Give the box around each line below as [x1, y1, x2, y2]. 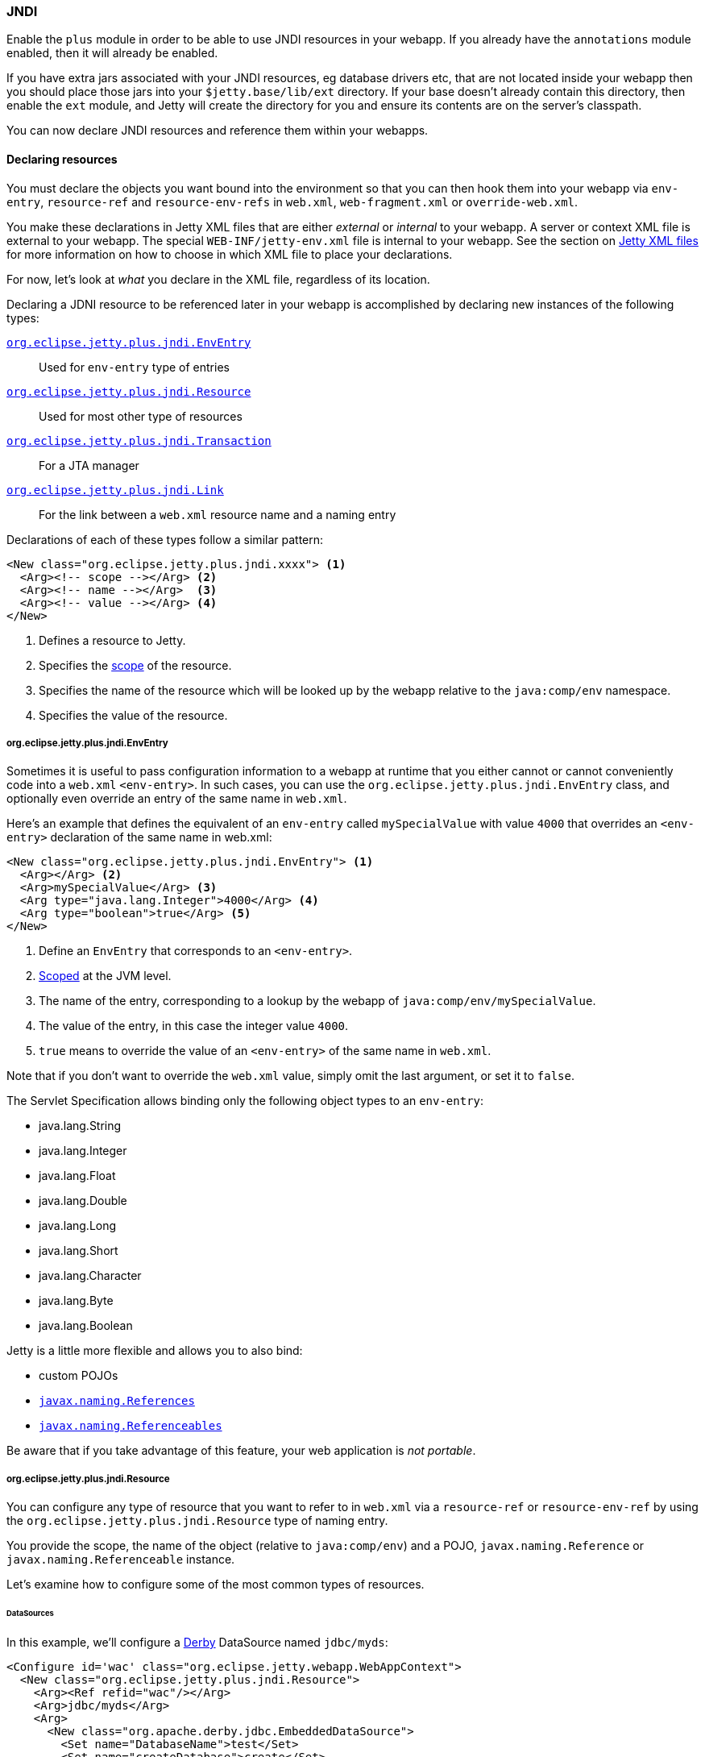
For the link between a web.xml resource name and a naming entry [39, 507, 396, 521]
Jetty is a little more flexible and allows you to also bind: [6, 1344, 303, 1358]
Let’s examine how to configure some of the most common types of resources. [6, 1577, 425, 1592]
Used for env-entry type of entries [39, 359, 230, 374]
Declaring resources [6, 152, 118, 166]
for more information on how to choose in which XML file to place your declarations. [6, 247, 453, 261]
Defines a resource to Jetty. [39, 633, 186, 647]
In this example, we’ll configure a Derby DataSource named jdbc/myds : [6, 1634, 388, 1649]
